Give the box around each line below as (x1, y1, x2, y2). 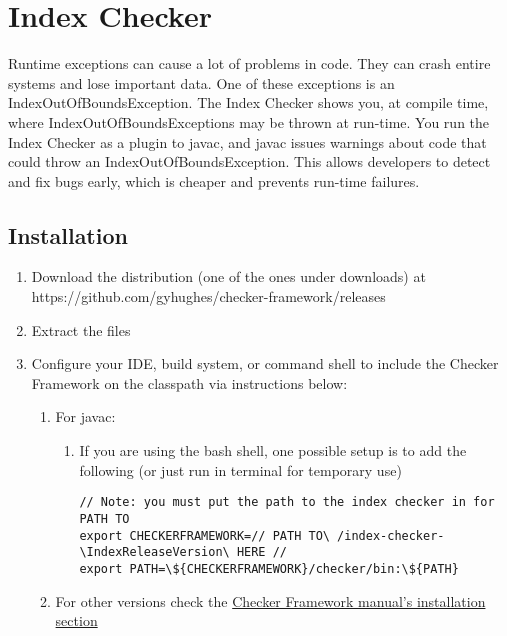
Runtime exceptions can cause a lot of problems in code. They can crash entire (8, 53, 491, 74)
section (55, 610, 98, 631)
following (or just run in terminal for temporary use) (79, 459, 402, 480)
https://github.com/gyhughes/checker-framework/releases (31, 286, 386, 307)
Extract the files (31, 319, 131, 340)
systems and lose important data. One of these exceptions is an (8, 72, 395, 93)
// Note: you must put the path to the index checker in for (79, 495, 495, 510)
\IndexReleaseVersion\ (79, 545, 230, 560)
